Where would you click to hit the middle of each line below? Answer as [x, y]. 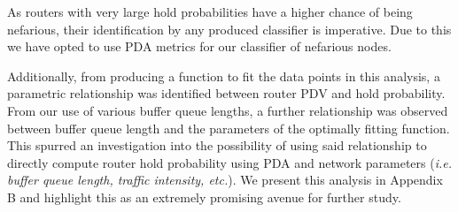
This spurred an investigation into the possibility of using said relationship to [217, 145]
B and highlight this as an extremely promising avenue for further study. [204, 197]
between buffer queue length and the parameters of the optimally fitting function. [229, 128]
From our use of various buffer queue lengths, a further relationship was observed [228, 110]
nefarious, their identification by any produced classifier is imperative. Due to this [229, 29]
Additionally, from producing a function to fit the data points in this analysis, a [224, 76]
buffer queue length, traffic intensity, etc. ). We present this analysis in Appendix [225, 180]
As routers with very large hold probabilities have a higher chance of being [210, 11]
